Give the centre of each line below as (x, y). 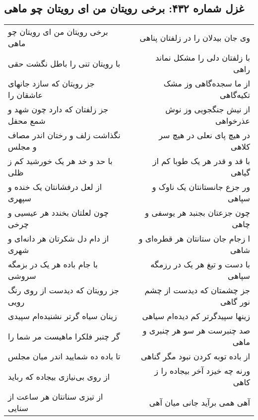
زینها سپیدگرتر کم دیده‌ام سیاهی (196, 316)
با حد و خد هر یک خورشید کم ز (60, 161)
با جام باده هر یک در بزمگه (53, 264)
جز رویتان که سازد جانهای (51, 84)
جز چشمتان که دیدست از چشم (197, 290)
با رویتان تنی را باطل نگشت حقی (64, 63)
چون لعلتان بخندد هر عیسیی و (58, 213)
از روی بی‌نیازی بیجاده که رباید (59, 376)
